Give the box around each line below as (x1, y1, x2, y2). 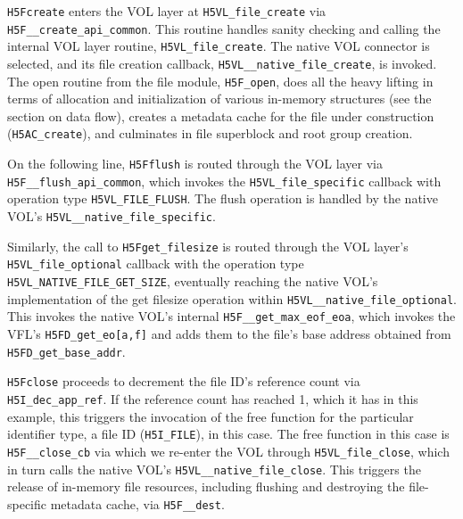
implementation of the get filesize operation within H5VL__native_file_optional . (7, 289, 457, 308)
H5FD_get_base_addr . (7, 342, 126, 360)
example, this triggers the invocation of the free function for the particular (7, 407, 414, 425)
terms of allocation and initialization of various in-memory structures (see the (7, 89, 432, 108)
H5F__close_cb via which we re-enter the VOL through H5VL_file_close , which (7, 441, 450, 460)
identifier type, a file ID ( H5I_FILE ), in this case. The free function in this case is (7, 424, 450, 443)
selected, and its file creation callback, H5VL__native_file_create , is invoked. (7, 54, 437, 72)
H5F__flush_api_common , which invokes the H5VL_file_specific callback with (7, 171, 442, 190)
